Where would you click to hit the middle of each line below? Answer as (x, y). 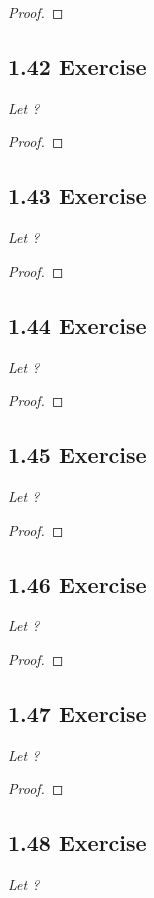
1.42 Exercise (77, 65)
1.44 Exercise (77, 324)
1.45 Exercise (77, 454)
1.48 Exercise (77, 842)
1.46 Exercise (77, 583)
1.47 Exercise (77, 712)
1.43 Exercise (77, 195)
